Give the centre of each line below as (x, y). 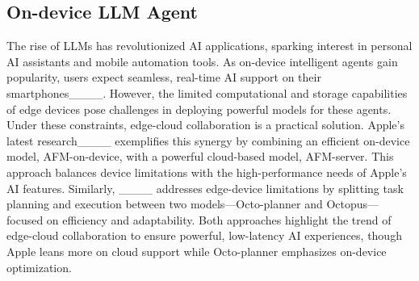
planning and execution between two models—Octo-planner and (165, 204)
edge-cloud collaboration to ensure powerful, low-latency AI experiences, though (204, 235)
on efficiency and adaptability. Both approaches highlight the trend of (219, 219)
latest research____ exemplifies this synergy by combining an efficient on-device (208, 140)
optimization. (39, 267)
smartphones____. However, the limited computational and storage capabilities (207, 92)
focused (25, 219)
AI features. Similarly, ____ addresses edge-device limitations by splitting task (205, 188)
